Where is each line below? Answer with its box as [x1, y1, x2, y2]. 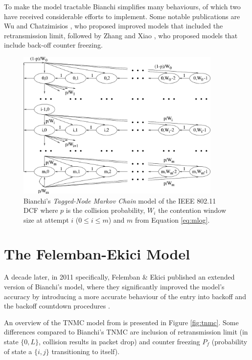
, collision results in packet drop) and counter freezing [39, 336, 200, 347]
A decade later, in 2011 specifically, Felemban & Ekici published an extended [4, 272, 235, 282]
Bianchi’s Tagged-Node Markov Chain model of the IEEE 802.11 [23, 195, 216, 206]
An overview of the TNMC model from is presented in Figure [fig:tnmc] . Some [4, 317, 239, 327]
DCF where [23, 205, 58, 215]
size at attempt [23, 214, 69, 225]
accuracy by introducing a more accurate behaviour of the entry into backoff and [4, 291, 246, 301]
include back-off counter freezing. [4, 40, 103, 50]
